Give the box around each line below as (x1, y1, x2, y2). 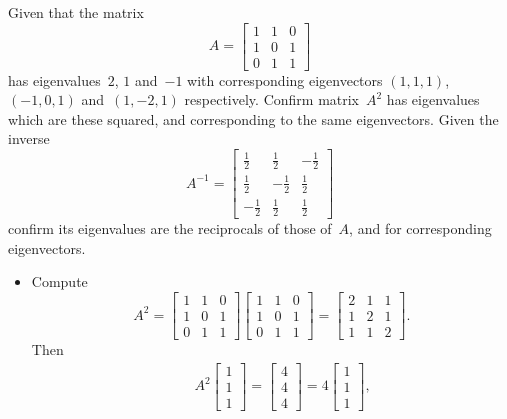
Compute (31, 271, 88, 292)
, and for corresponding (349, 218, 492, 239)
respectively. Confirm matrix (184, 89, 360, 110)
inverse (8, 128, 50, 149)
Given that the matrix (8, 2, 144, 22)
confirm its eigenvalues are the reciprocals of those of (8, 218, 332, 239)
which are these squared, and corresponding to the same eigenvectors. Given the (8, 108, 499, 129)
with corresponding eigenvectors (187, 69, 383, 90)
